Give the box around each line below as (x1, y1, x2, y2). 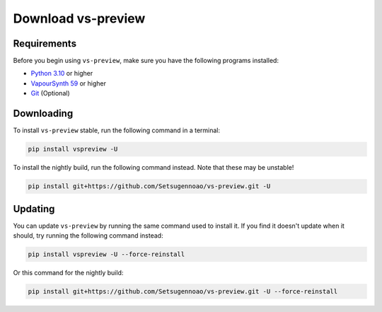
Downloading (13, 108, 74, 120)
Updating (13, 202, 55, 215)
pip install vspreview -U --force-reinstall (28, 250, 185, 258)
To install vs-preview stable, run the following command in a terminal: (13, 126, 221, 134)
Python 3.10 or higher (30, 69, 93, 78)
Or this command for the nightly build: (13, 268, 124, 277)
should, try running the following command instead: (13, 231, 163, 240)
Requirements (13, 37, 77, 50)
